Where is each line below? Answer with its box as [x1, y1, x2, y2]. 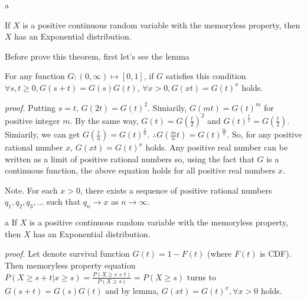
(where [207, 247, 232, 260]
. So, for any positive [227, 128, 302, 140]
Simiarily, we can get [5, 128, 80, 140]
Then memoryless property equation [5, 259, 136, 271]
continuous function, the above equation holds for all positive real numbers [5, 164, 276, 176]
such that [46, 195, 81, 208]
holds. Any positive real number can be [145, 141, 288, 153]
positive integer [5, 114, 60, 126]
